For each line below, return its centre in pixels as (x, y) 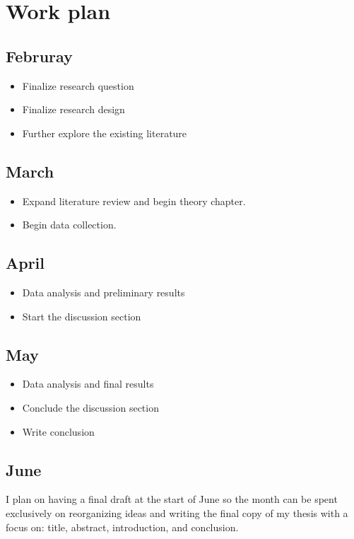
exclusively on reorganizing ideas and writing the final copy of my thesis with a (177, 512)
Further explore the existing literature (105, 133)
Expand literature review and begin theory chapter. (134, 201)
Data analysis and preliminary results (104, 292)
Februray (39, 56)
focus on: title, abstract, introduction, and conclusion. (122, 527)
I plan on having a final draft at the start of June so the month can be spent (172, 499)
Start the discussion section (82, 316)
